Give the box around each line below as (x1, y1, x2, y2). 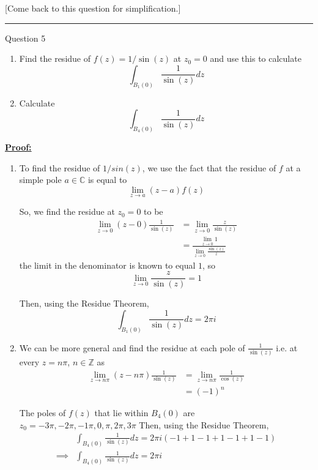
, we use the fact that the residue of (142, 161, 276, 174)
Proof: (5, 141, 32, 154)
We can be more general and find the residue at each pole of (19, 341, 245, 354)
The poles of (19, 406, 66, 419)
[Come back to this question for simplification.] (5, 2, 181, 14)
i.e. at (276, 341, 298, 354)
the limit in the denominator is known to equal (19, 258, 196, 271)
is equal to (87, 173, 127, 186)
